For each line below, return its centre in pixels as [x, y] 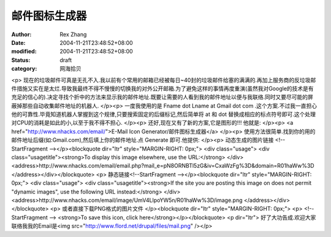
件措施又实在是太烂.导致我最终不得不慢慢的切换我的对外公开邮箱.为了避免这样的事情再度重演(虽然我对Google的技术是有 [162, 88]
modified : [24, 52]
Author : [21, 34]
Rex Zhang [73, 34]
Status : [21, 60]
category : [24, 69]
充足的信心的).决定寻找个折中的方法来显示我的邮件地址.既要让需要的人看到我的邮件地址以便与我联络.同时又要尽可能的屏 [162, 97]
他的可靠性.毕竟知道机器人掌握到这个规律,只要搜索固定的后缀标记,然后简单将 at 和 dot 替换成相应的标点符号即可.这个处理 [163, 114]
